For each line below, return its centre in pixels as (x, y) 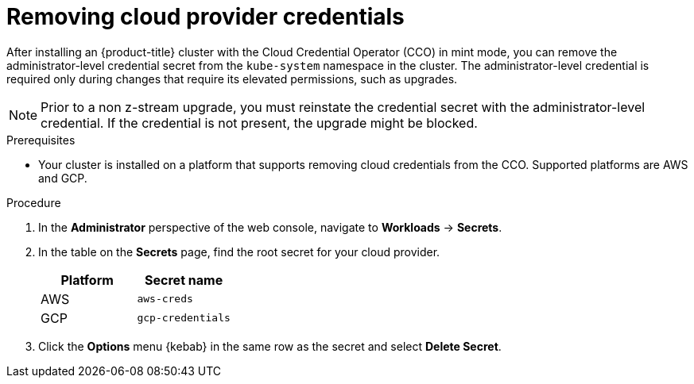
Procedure (34, 202)
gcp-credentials (184, 318)
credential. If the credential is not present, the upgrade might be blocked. (259, 123)
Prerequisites (41, 140)
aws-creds (165, 299)
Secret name (184, 280)
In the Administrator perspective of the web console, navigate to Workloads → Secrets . (270, 227)
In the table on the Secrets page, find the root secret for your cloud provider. (239, 252)
